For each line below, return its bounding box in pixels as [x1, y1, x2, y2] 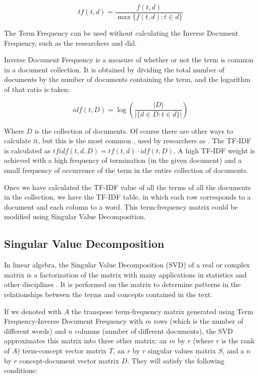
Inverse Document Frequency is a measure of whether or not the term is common [4, 54, 254, 65]
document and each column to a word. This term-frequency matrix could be [4, 201, 238, 212]
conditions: [4, 365, 38, 375]
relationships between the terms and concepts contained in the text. [4, 289, 213, 299]
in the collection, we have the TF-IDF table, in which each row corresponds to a [4, 192, 251, 202]
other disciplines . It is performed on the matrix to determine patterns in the [4, 279, 241, 290]
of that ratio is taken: [4, 84, 70, 95]
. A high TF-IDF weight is [173, 145, 255, 155]
